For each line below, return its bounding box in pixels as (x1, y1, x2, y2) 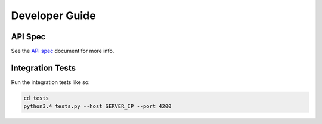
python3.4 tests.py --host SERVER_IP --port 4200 (23, 103, 172, 110)
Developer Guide (11, 9, 96, 22)
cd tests (23, 94, 49, 101)
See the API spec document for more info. (11, 48, 114, 55)
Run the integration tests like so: (11, 78, 90, 86)
